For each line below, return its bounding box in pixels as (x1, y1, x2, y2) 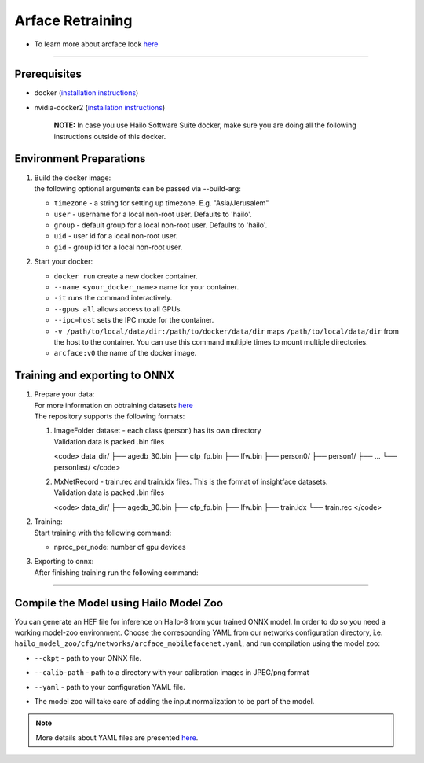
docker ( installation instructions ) (34, 88, 139, 98)
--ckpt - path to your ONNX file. (34, 653, 141, 662)
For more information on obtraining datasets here (34, 400, 194, 410)
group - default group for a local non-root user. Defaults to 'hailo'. (53, 220, 268, 230)
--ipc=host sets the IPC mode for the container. (53, 315, 214, 325)
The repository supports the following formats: (34, 411, 185, 421)
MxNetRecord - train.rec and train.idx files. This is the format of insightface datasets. (53, 477, 328, 487)
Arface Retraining (14, 12, 133, 29)
